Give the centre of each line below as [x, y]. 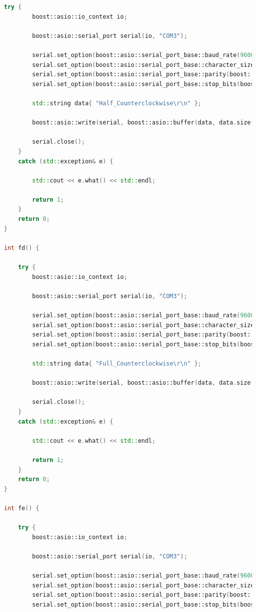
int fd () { [22, 248]
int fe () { [22, 508]
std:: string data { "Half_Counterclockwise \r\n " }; [117, 103]
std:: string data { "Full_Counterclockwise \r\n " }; [117, 363]
